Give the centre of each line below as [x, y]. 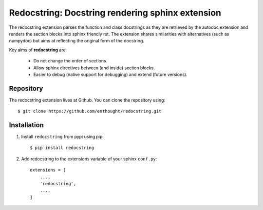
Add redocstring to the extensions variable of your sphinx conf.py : [89, 159]
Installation [26, 125]
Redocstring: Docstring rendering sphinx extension [115, 13]
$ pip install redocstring [62, 148]
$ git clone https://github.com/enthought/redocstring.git [90, 111]
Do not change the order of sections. [70, 61]
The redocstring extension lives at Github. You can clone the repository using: [87, 100]
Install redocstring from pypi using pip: [63, 137]
